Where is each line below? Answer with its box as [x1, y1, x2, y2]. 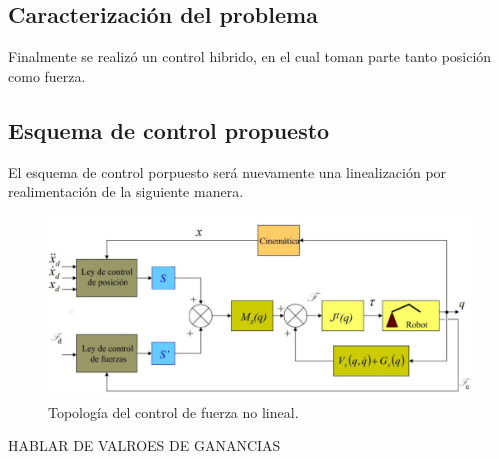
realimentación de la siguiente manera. [8, 181, 244, 202]
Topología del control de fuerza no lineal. [48, 401, 299, 422]
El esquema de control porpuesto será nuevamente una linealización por [8, 161, 447, 182]
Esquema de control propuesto [8, 114, 330, 145]
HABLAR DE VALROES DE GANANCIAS [8, 435, 281, 456]
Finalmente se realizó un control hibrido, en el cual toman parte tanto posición [8, 46, 492, 67]
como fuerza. [8, 65, 86, 86]
